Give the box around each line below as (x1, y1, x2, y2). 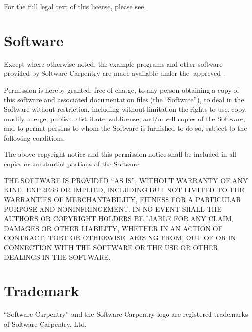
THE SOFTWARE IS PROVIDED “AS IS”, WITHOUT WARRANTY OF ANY (4, 175, 248, 185)
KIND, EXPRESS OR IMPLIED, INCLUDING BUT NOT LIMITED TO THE (4, 185, 244, 195)
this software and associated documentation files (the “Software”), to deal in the (4, 94, 244, 104)
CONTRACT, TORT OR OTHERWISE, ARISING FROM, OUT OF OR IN (4, 233, 236, 243)
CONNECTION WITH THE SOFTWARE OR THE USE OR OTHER (4, 242, 218, 252)
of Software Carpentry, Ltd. (4, 318, 87, 329)
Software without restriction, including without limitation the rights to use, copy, (4, 104, 247, 114)
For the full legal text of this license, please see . (4, 1, 148, 11)
